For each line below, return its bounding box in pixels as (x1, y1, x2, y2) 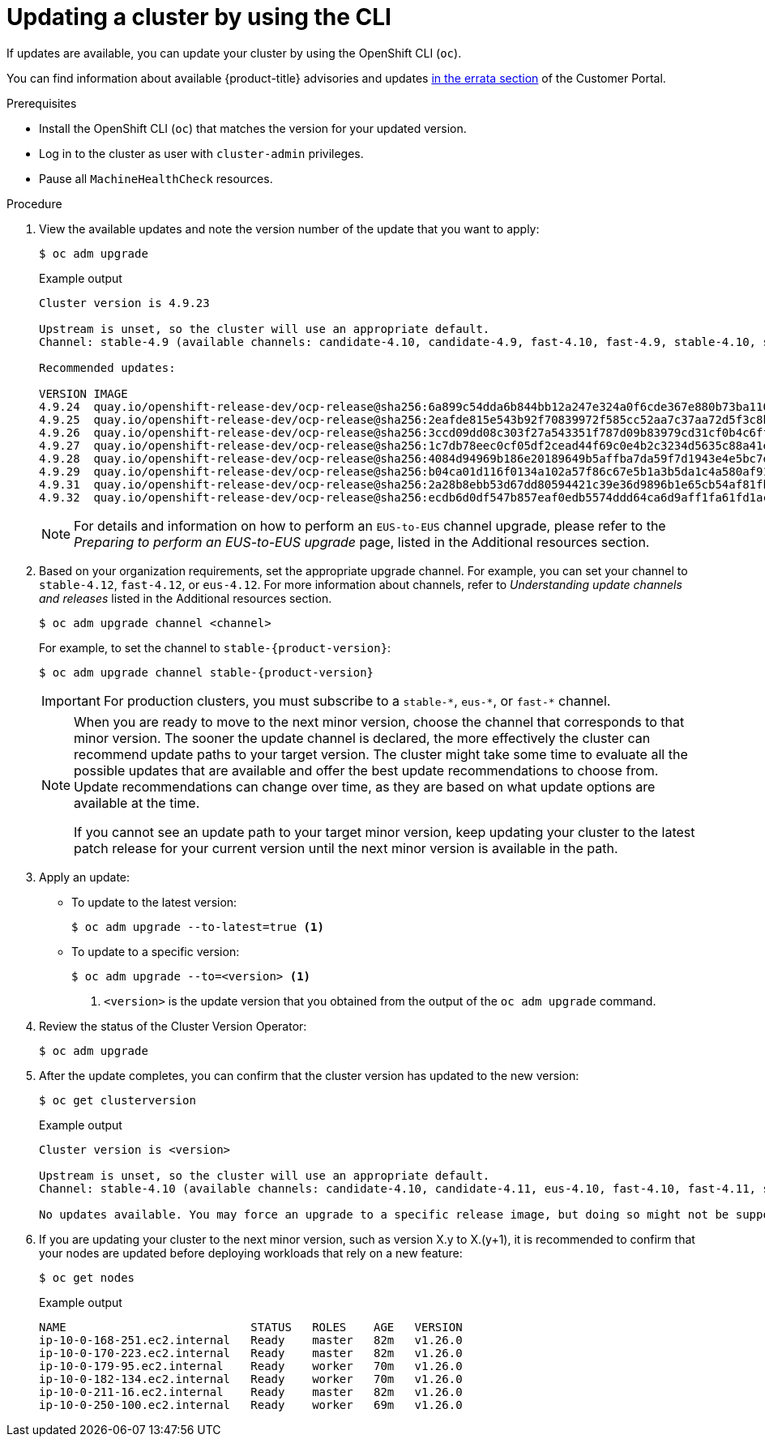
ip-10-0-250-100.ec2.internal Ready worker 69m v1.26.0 (39, 1398, 463, 1411)
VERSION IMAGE (39, 386, 128, 400)
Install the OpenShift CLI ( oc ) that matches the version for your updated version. (39, 121, 467, 135)
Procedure (6, 196, 62, 211)
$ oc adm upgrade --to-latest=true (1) (71, 920, 324, 933)
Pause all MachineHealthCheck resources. (39, 171, 273, 186)
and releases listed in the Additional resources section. (39, 591, 332, 605)
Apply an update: (39, 869, 130, 884)
